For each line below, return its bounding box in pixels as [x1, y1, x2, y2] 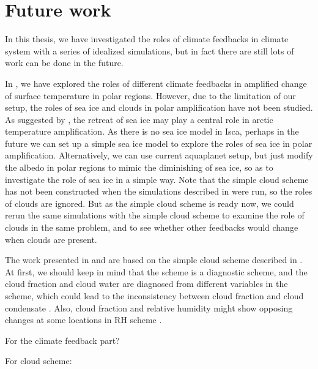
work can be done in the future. [5, 56, 124, 69]
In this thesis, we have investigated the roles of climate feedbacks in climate [5, 32, 289, 45]
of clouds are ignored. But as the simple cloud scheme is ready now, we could [5, 196, 294, 209]
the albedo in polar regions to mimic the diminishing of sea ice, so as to [5, 161, 273, 174]
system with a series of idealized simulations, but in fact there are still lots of [5, 44, 294, 57]
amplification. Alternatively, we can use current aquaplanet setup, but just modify [5, 149, 313, 162]
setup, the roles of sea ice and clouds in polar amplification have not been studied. [5, 101, 313, 114]
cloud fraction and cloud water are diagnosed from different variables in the [5, 277, 288, 290]
